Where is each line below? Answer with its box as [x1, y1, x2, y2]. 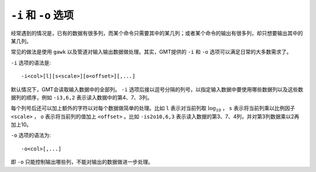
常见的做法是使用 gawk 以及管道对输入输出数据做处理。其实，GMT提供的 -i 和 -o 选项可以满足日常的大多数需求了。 [11, 49, 292, 56]
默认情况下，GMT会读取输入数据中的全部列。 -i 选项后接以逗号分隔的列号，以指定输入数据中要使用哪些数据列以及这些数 [11, 85, 304, 93]
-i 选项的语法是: [11, 59, 51, 66]
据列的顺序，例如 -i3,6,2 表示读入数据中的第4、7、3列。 [11, 94, 153, 101]
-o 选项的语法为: [11, 132, 51, 139]
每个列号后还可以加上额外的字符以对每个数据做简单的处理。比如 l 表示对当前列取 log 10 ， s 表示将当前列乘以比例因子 [11, 105, 296, 113]
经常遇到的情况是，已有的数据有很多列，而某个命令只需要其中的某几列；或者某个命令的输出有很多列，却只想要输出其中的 [11, 29, 303, 36]
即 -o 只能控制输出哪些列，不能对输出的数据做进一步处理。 [11, 159, 153, 166]
